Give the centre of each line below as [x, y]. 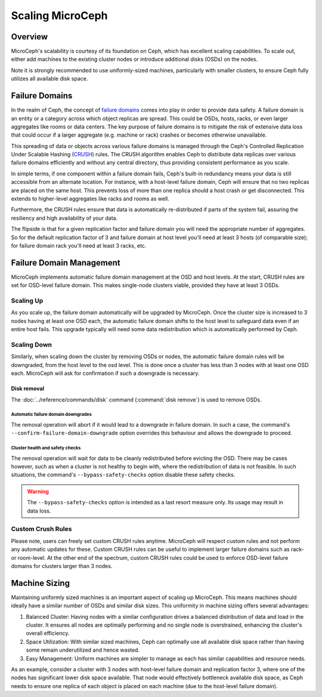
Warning [38, 491]
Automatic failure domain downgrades [51, 415]
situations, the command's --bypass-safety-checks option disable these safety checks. [123, 475]
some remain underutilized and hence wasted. [83, 650]
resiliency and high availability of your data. [64, 218]
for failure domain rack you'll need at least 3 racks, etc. [79, 246]
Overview [30, 37]
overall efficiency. [48, 633]
